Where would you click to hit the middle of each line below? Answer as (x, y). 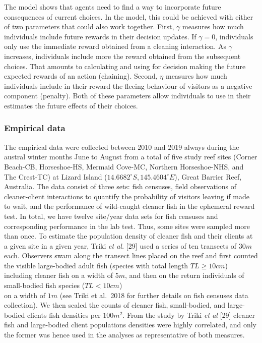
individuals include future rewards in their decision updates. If (100, 36)
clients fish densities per (64, 315)
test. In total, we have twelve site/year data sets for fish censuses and (111, 216)
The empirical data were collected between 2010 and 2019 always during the (122, 147)
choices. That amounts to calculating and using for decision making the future (125, 66)
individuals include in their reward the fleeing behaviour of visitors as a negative (128, 85)
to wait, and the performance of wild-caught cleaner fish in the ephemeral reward (129, 206)
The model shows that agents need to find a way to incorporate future (113, 7)
